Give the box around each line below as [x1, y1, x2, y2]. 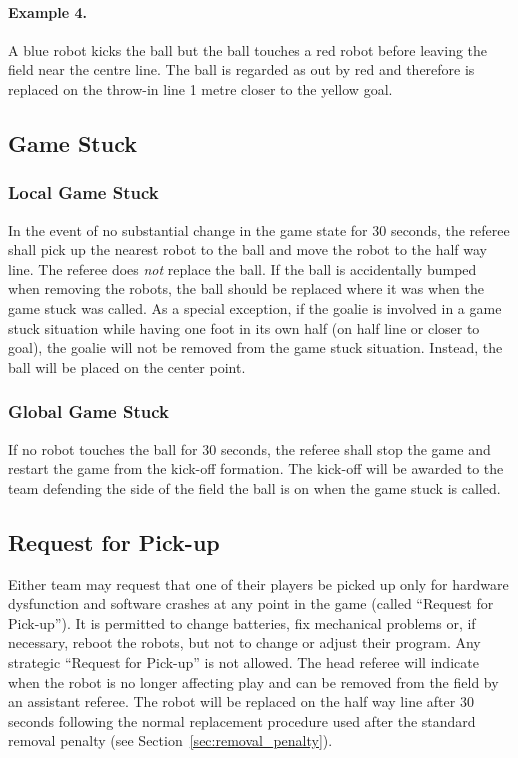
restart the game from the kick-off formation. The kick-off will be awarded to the [8, 458, 504, 479]
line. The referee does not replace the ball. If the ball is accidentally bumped [8, 258, 477, 279]
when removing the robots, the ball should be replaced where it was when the [8, 278, 484, 299]
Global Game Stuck [8, 399, 169, 424]
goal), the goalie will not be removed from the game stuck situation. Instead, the [8, 337, 503, 358]
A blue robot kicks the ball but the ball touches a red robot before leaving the [8, 39, 488, 60]
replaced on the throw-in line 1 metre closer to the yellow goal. [8, 78, 393, 99]
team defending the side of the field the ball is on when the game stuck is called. [8, 477, 501, 498]
